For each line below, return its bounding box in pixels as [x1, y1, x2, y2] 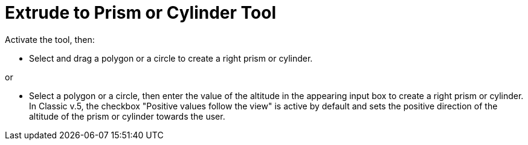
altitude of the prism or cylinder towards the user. [29, 111, 225, 121]
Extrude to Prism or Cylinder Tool [5, 2, 277, 23]
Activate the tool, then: [5, 34, 95, 45]
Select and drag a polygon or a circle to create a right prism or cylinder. [29, 53, 313, 63]
